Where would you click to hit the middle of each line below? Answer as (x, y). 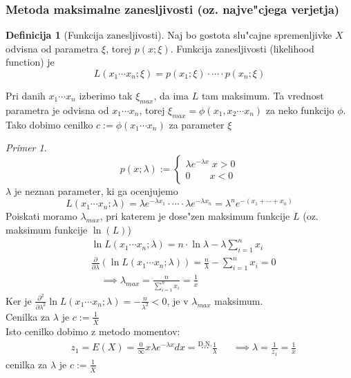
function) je (30, 62)
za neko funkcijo (300, 110)
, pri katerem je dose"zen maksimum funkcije (195, 216)
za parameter (197, 124)
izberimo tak (106, 95)
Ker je (19, 300)
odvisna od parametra (52, 48)
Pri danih (26, 95)
